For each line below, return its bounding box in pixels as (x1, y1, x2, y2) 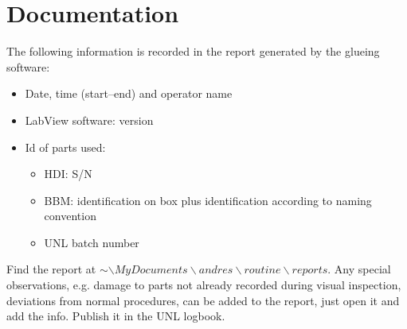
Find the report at (6, 261, 96, 277)
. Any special (327, 261, 391, 277)
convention (44, 207, 96, 224)
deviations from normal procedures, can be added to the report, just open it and (6, 292, 400, 308)
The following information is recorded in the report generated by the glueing (6, 43, 380, 60)
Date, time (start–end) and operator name (25, 85, 233, 102)
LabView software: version (25, 111, 154, 128)
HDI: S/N (44, 165, 92, 182)
